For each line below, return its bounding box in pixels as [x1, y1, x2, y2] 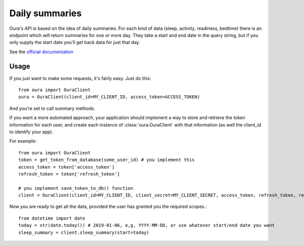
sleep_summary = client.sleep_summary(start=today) [18, 229, 149, 235]
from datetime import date [18, 215, 86, 221]
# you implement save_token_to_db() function [18, 185, 134, 191]
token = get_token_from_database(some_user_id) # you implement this [18, 157, 195, 163]
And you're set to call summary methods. [9, 105, 96, 111]
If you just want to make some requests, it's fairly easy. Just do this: [9, 75, 151, 81]
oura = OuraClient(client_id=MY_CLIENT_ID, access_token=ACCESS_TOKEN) [18, 94, 200, 100]
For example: [9, 138, 37, 144]
